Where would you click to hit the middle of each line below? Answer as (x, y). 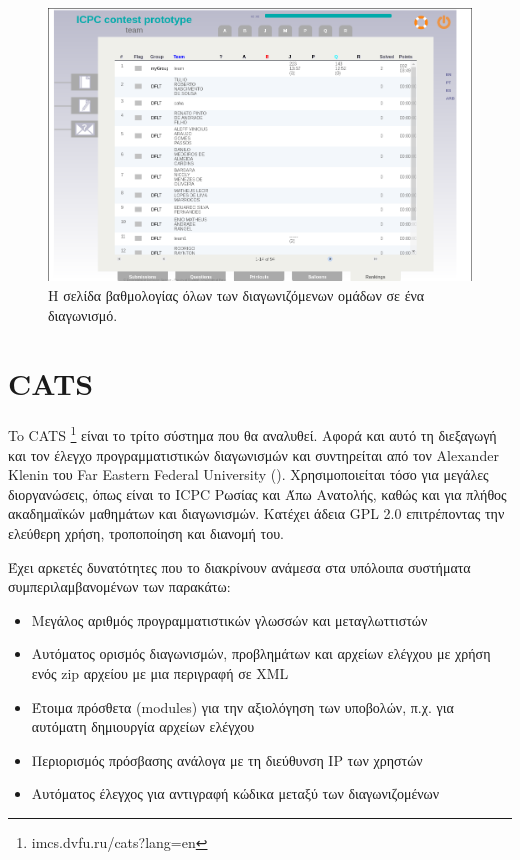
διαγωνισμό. (83, 314)
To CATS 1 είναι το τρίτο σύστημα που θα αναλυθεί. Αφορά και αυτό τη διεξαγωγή (252, 433)
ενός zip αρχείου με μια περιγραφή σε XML (160, 672)
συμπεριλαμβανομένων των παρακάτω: (119, 586)
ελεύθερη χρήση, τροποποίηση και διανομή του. (146, 532)
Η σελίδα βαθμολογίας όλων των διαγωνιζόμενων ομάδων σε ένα (236, 295)
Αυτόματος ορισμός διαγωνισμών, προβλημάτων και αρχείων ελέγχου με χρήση (261, 653)
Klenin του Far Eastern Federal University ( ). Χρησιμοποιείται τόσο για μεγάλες (248, 474)
